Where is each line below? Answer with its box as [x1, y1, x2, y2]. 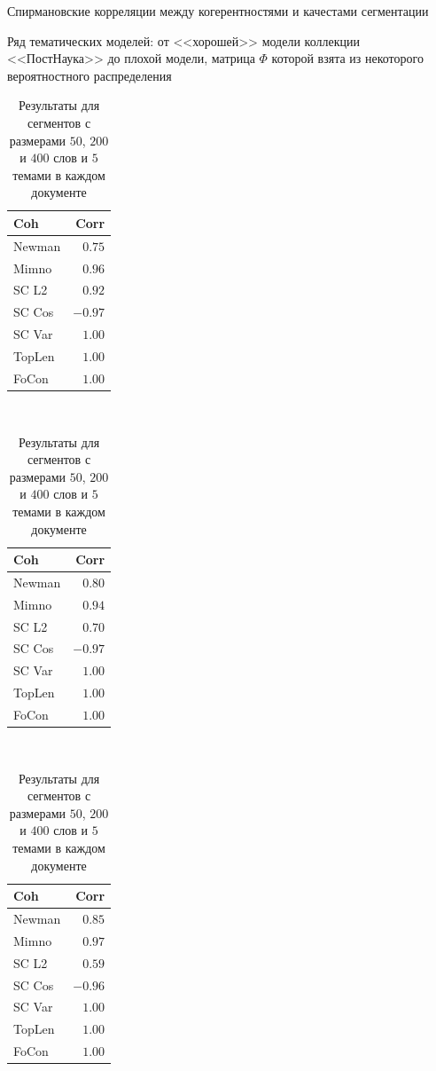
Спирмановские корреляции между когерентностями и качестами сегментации [7, 2, 429, 20]
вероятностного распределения [7, 66, 172, 84]
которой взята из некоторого [271, 49, 424, 67]
